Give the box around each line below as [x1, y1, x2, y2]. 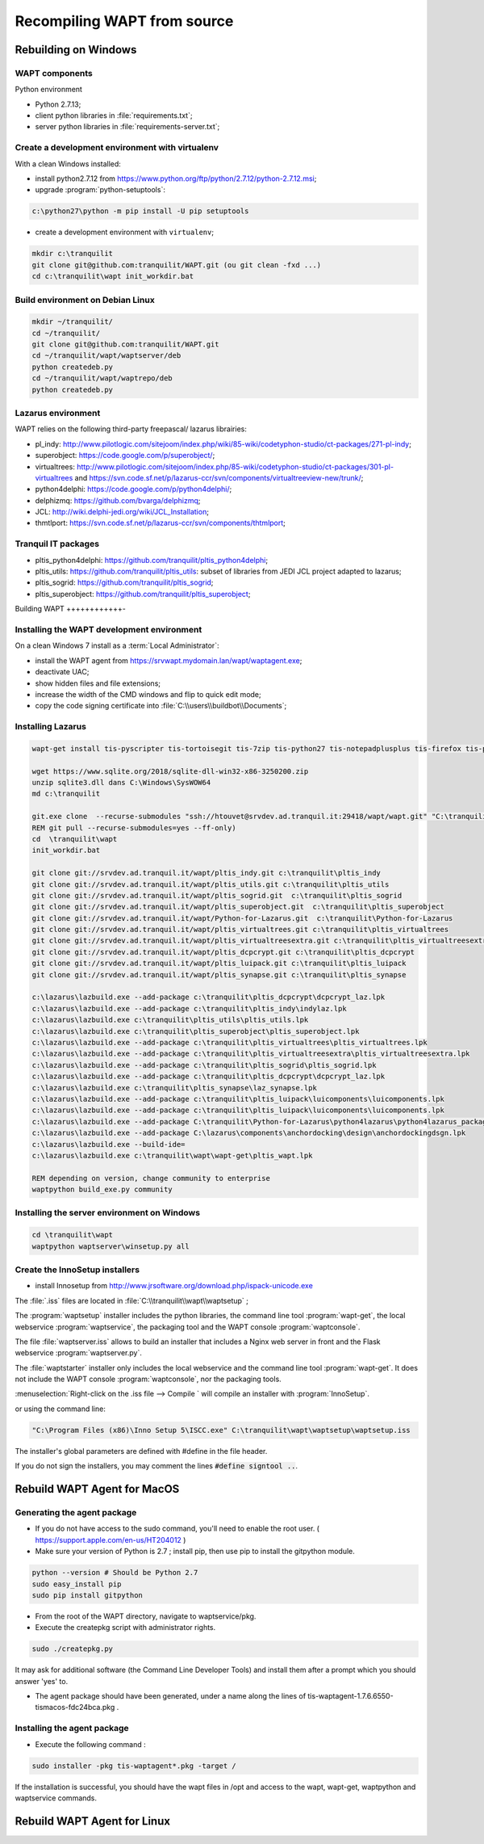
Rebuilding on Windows [15, 43, 137, 57]
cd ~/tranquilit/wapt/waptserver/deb [31, 351, 181, 360]
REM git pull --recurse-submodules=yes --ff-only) [31, 823, 237, 832]
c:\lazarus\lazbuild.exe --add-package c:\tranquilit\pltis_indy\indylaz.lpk [31, 1004, 347, 1013]
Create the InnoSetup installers [15, 1264, 140, 1275]
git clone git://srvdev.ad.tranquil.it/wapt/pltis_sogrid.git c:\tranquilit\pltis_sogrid [31, 891, 403, 900]
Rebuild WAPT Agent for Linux [15, 1814, 171, 1828]
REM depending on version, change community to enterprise [31, 1174, 270, 1182]
